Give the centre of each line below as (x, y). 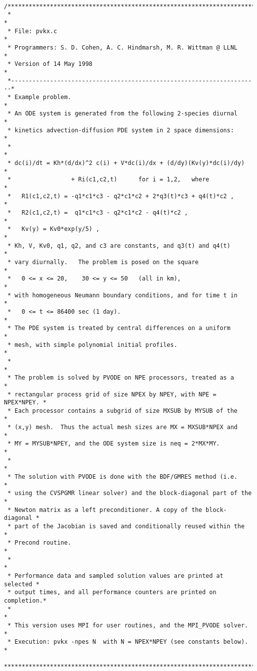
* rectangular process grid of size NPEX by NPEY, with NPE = (112, 394)
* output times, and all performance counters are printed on (112, 592)
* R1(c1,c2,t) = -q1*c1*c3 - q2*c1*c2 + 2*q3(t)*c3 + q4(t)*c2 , (121, 196)
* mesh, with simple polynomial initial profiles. (92, 345)
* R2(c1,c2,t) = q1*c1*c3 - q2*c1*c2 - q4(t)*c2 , (98, 213)
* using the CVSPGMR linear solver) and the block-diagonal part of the (130, 493)
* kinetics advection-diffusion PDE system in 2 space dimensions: (121, 130)
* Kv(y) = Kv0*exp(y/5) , (54, 229)
